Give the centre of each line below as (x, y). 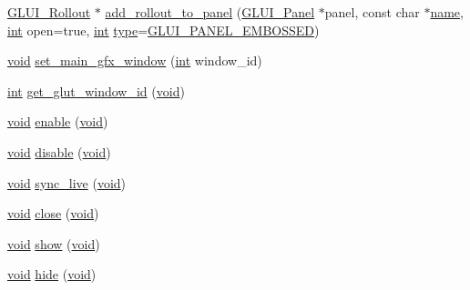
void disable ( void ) (59, 151)
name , (447, 12)
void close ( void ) (53, 213)
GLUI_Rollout (49, 12)
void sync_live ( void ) (67, 182)
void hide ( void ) (52, 274)
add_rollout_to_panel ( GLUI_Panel (210, 12)
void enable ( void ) (58, 121)
